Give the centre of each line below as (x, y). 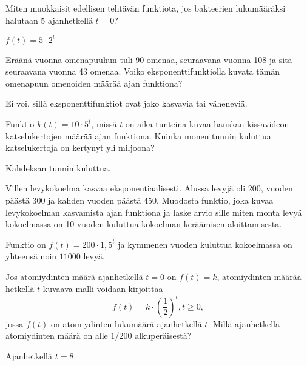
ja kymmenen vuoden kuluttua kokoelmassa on (205, 244)
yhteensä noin (31, 256)
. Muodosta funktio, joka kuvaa (215, 200)
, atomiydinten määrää (259, 276)
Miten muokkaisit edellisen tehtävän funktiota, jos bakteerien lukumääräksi (146, 8)
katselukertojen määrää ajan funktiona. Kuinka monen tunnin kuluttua (138, 135)
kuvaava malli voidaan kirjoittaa (103, 288)
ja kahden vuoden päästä (95, 200)
